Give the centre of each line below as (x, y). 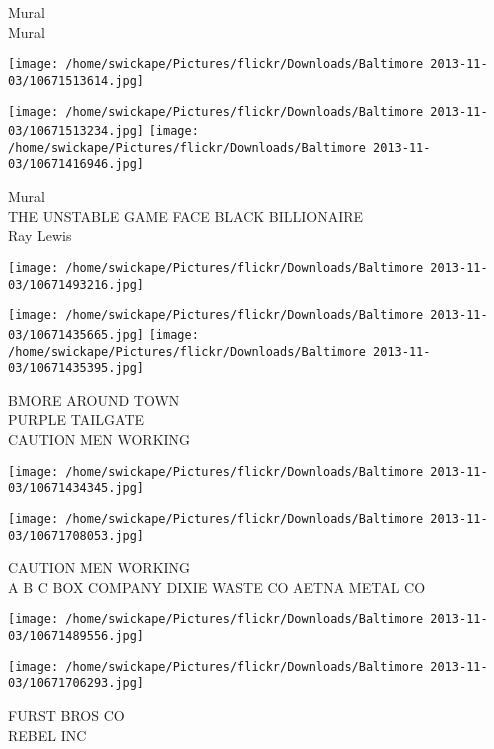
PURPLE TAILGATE (76, 419)
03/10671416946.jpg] (76, 164)
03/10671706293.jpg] (76, 683)
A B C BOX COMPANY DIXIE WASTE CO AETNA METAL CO (217, 586)
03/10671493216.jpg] (76, 284)
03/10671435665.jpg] (76, 334)
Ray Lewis (40, 235)
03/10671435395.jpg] (76, 368)
